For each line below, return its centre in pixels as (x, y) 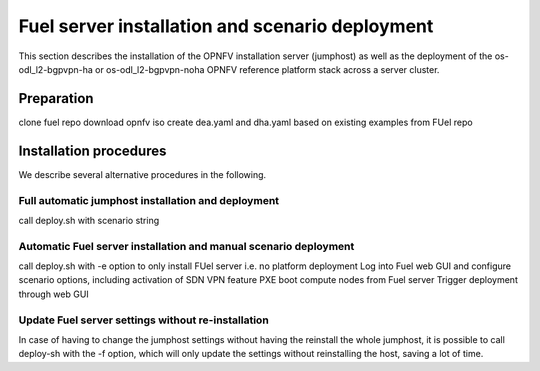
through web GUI (53, 294)
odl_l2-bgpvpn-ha (56, 69)
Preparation (56, 98)
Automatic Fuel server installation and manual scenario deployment (186, 246)
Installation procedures (92, 150)
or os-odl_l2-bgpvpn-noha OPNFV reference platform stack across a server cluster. (267, 69)
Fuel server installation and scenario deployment (226, 26)
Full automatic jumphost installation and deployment (149, 200)
